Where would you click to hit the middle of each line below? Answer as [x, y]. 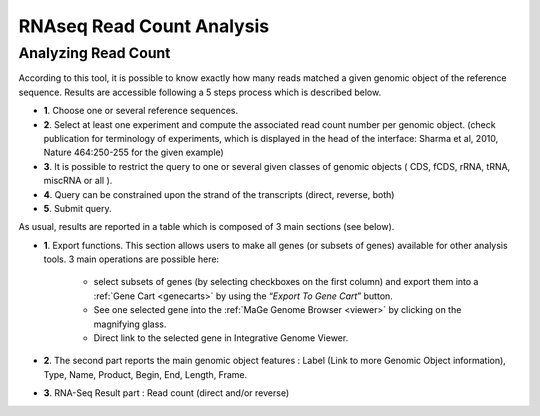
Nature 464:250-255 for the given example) [133, 152]
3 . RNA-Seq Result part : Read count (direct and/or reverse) [166, 393]
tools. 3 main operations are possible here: [131, 259]
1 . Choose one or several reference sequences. [141, 111]
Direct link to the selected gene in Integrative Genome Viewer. [221, 338]
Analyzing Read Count [94, 53]
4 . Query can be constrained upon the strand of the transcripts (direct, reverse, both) [219, 194]
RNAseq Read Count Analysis [144, 26]
